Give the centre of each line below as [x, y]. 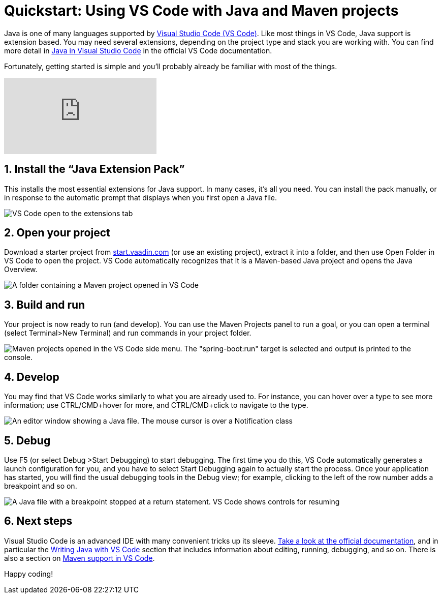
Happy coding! [29, 574]
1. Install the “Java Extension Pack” [94, 169]
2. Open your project [57, 233]
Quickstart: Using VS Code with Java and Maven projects [201, 11]
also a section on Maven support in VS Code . [80, 558]
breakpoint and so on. [41, 486]
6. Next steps [38, 521]
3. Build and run [45, 305]
